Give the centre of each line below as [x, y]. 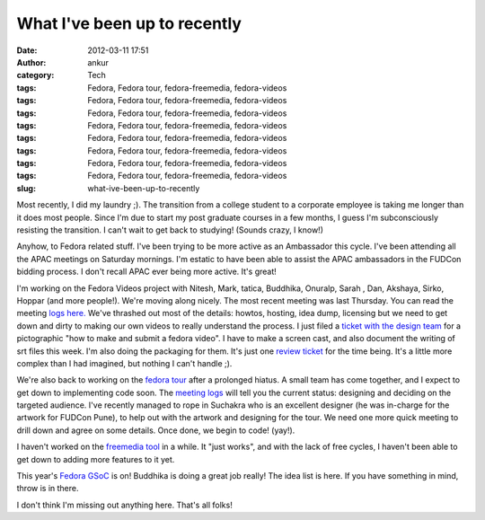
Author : [31, 62]
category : [35, 75]
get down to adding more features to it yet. [96, 459]
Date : [27, 50]
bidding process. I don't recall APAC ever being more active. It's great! [147, 272]
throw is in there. [48, 489]
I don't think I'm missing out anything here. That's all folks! [124, 505]
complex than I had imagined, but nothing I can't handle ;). [124, 363]
